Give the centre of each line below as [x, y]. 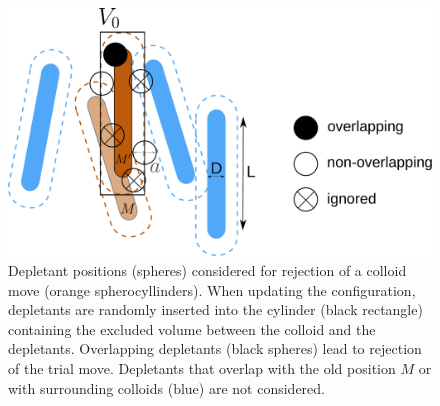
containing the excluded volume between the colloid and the [192, 328]
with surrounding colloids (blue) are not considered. [166, 387]
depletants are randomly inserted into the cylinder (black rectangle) [215, 309]
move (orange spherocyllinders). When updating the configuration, [212, 289]
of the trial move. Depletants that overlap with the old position [202, 368]
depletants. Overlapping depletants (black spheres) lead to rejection [215, 348]
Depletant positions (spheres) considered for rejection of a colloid [207, 270]
